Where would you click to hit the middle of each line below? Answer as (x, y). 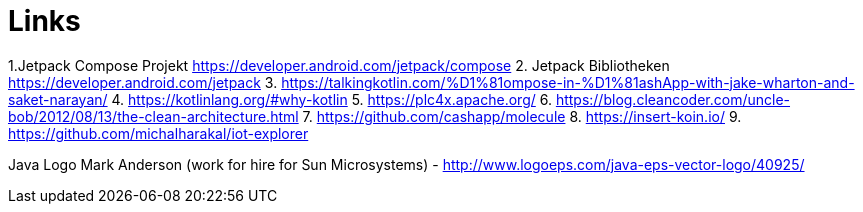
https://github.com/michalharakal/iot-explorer (158, 133)
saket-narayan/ (58, 99)
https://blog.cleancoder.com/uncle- (673, 99)
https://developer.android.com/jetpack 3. (143, 82)
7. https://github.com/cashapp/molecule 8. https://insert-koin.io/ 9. (522, 116)
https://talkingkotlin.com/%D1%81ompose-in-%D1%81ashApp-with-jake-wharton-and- (568, 82)
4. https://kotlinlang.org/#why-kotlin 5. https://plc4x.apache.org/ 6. (331, 99)
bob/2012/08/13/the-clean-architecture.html (153, 116)
